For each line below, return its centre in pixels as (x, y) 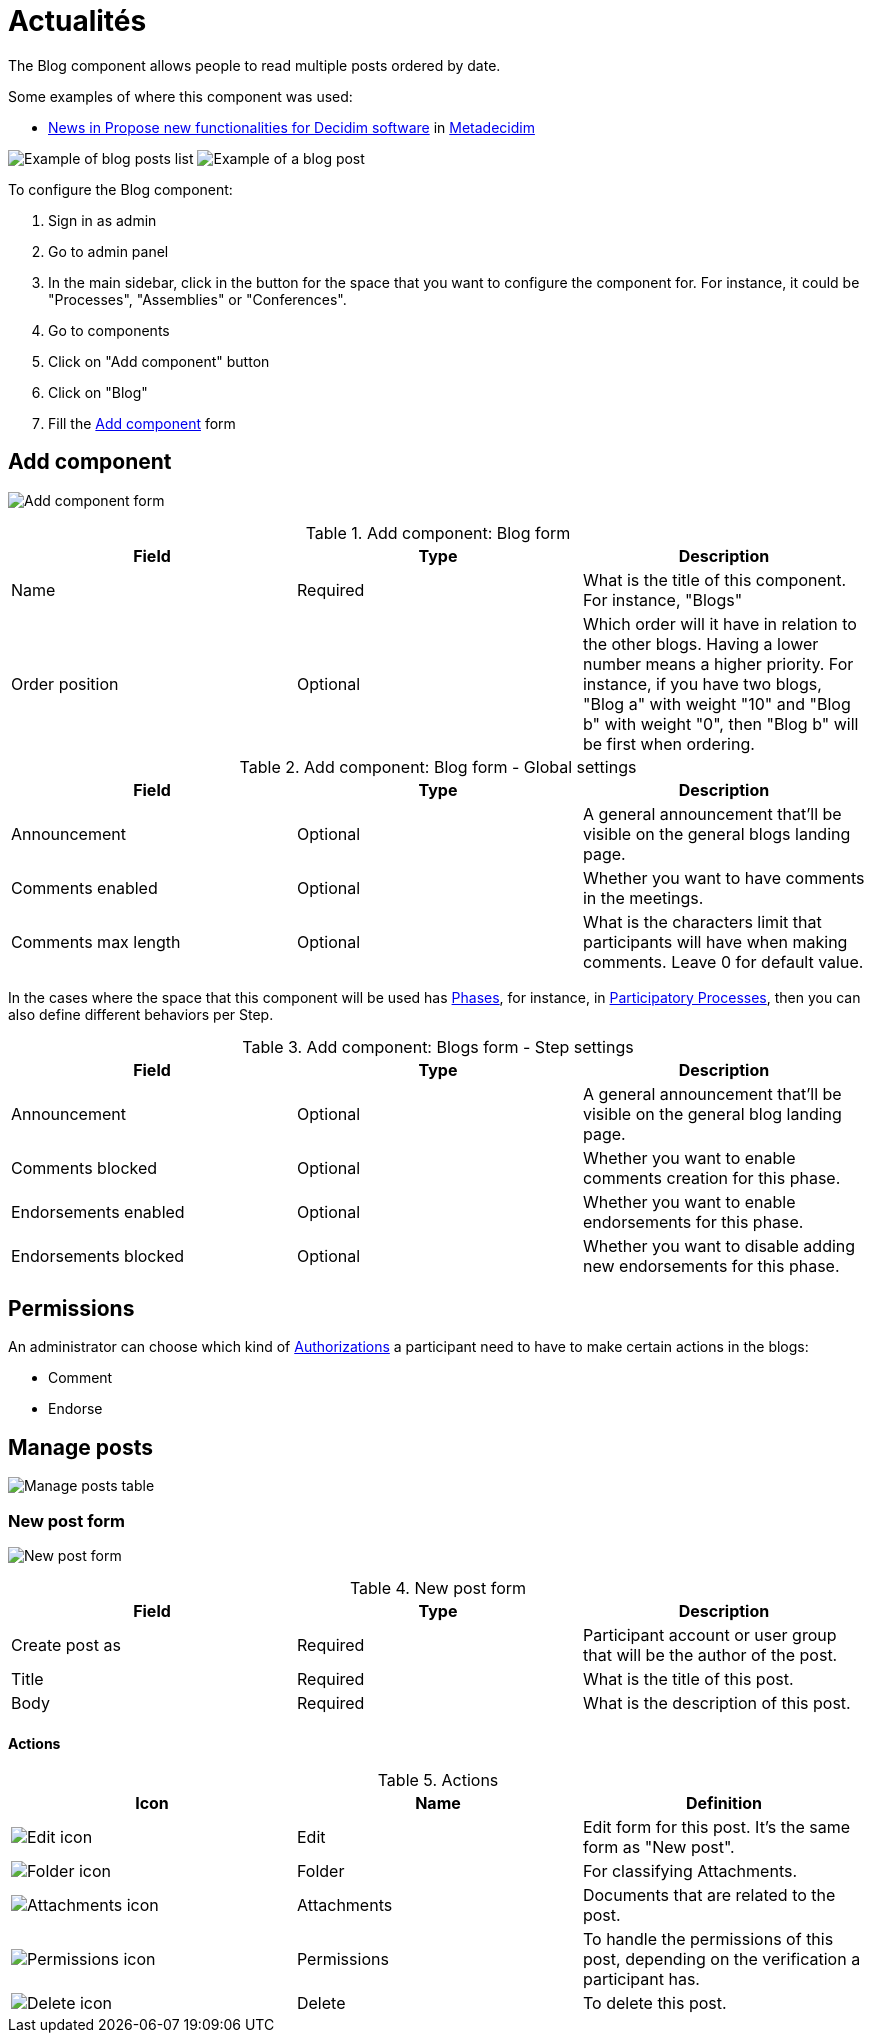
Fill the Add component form (142, 423)
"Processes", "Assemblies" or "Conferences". (197, 299)
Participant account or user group (709, 1635)
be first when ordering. (668, 743)
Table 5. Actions (438, 1780)
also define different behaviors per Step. (141, 1014)
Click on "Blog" (98, 392)
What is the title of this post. (688, 1679)
